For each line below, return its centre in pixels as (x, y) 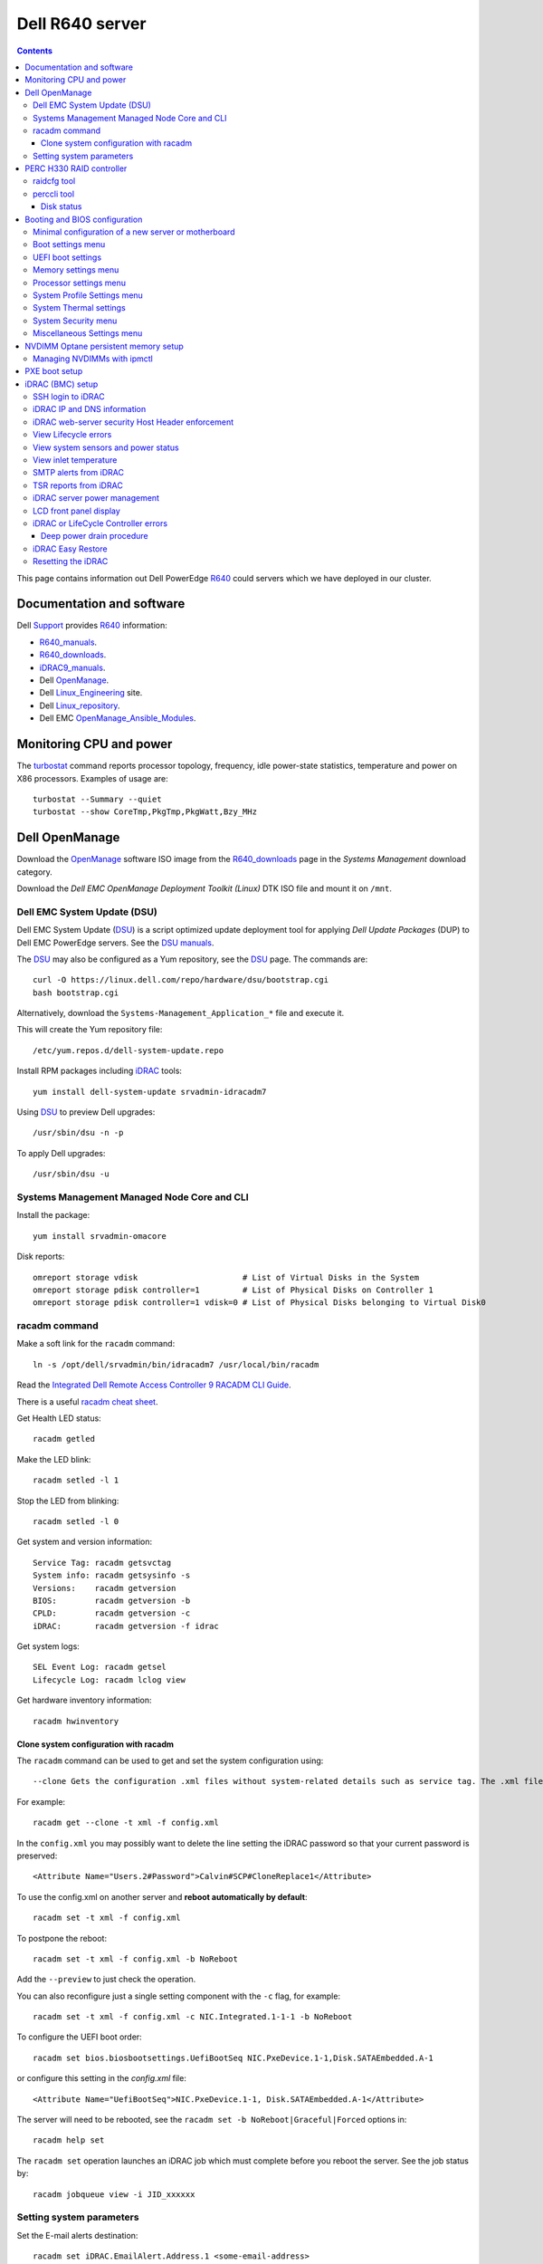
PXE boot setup (54, 371)
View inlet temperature (75, 460)
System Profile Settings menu (88, 295)
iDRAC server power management (96, 498)
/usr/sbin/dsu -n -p (78, 1133)
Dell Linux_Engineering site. (91, 693)
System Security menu (75, 321)
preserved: (37, 1856)
